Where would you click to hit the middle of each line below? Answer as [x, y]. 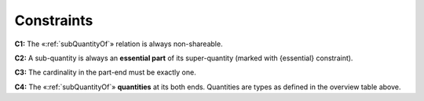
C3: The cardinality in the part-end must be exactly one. [105, 72]
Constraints [54, 20]
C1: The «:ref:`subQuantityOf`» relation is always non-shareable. [119, 44]
